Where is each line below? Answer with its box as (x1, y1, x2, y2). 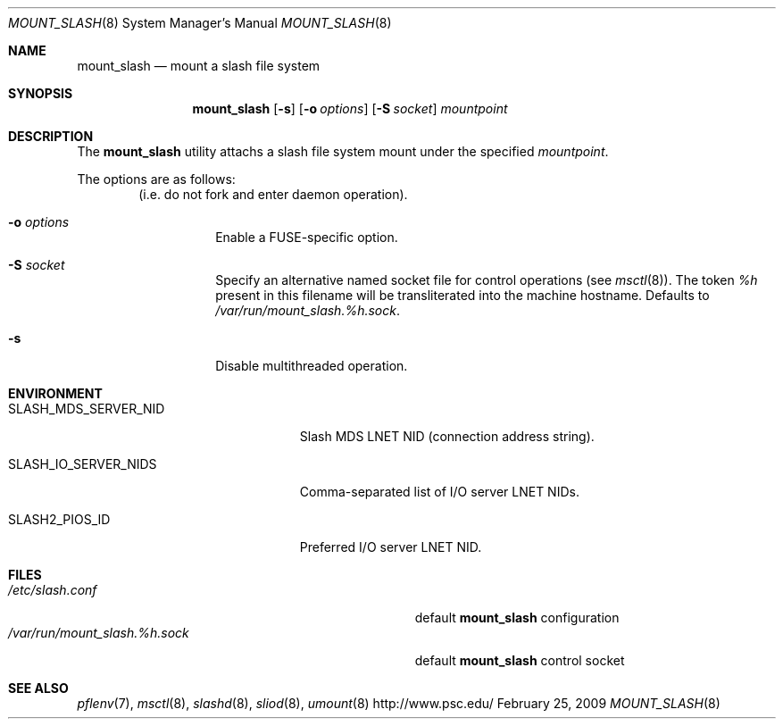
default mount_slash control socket (414, 653, 625, 668)
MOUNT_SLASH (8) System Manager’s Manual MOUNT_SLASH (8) (8, 15, 392, 30)
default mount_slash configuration (414, 610, 620, 625)
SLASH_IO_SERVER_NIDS (8, 456, 157, 471)
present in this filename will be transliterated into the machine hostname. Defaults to (215, 288, 710, 303)
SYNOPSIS (8, 86, 73, 101)
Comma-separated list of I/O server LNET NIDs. (299, 484, 579, 499)
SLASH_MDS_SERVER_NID (8, 401, 165, 416)
